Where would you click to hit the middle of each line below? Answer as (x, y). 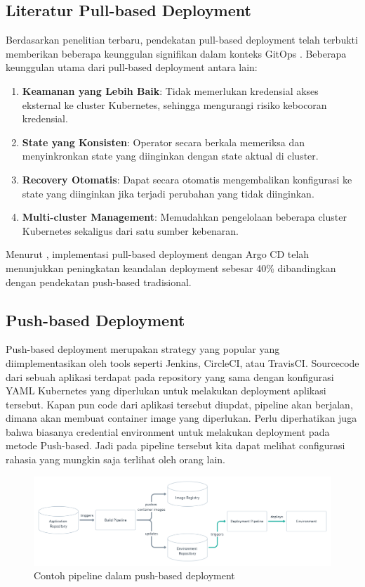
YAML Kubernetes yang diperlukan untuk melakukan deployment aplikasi (166, 391)
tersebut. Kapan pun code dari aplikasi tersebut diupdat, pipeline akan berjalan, (179, 404)
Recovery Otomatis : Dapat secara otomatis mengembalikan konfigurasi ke (187, 179)
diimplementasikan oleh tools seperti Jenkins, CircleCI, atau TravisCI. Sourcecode (182, 362)
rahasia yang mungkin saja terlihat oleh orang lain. (115, 459)
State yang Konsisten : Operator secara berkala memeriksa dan (164, 142)
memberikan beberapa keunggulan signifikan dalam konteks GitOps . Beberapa (176, 53)
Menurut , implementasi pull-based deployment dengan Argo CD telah (158, 254)
